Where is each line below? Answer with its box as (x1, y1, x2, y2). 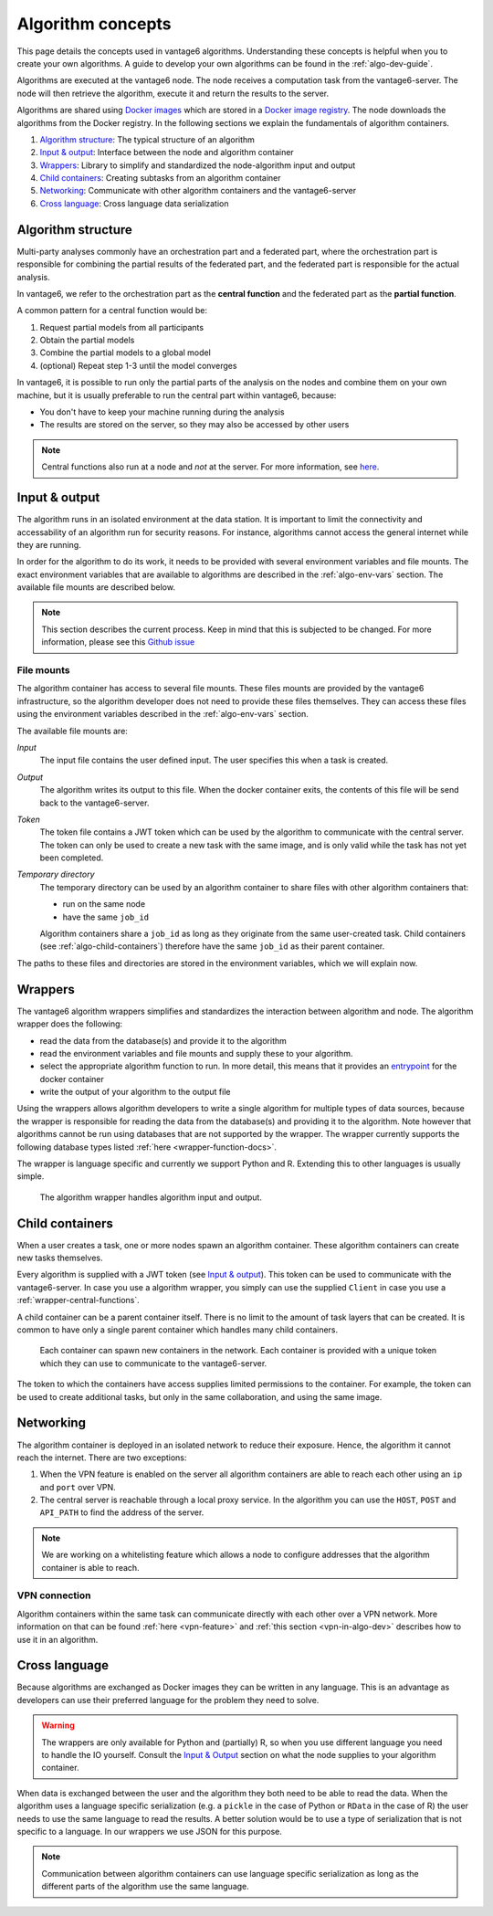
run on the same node (62, 899, 146, 910)
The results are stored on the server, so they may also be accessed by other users (39, 419, 350, 430)
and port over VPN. (39, 1481, 116, 1492)
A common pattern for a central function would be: (16, 305, 208, 316)
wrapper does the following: (16, 1018, 123, 1029)
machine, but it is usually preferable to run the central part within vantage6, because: (16, 389, 337, 401)
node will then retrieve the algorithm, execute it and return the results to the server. (16, 88, 329, 99)
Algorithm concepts (16, 14, 173, 34)
